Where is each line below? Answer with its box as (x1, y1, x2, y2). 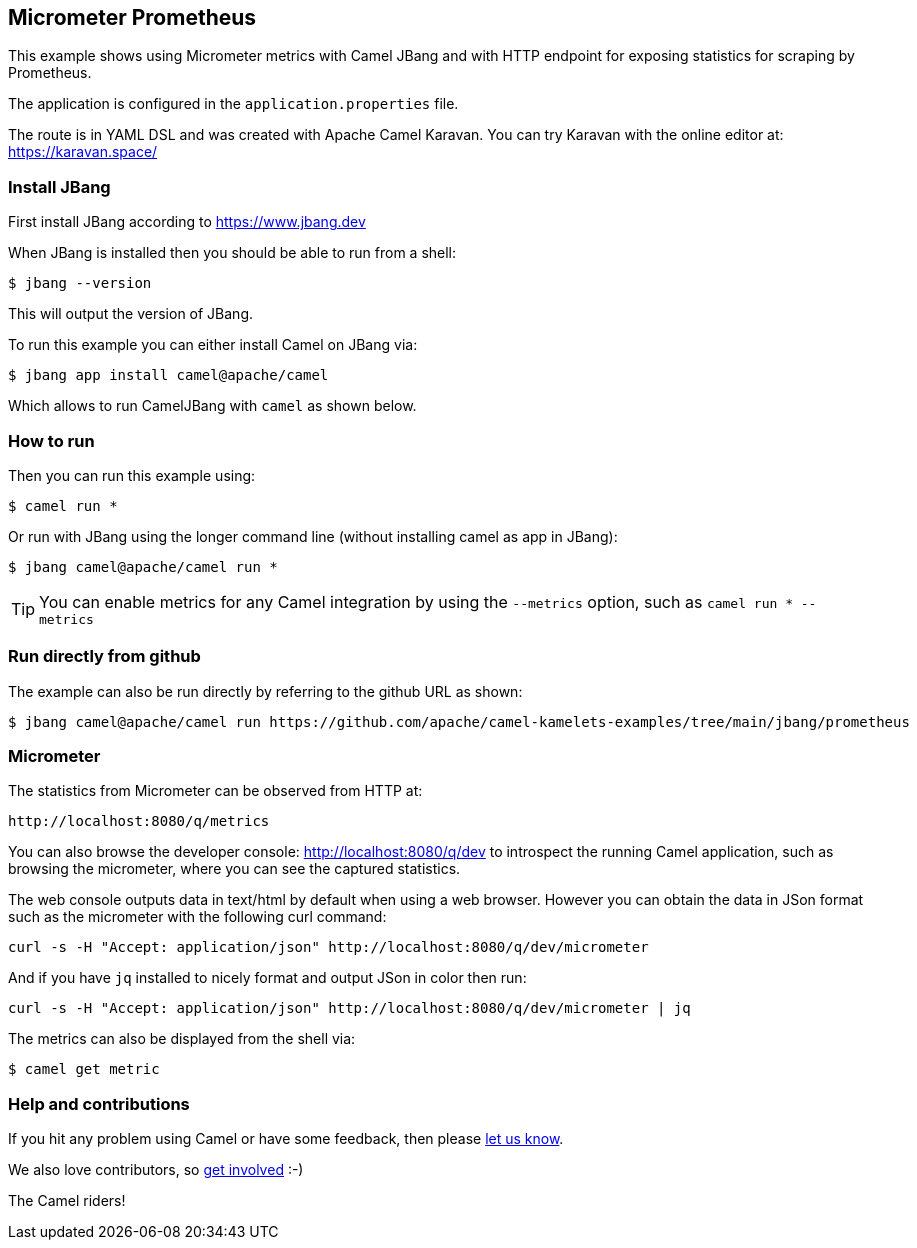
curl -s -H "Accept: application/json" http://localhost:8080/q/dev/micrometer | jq (8, 1000, 691, 1017)
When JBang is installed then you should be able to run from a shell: (8, 244, 457, 262)
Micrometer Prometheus (8, 5, 257, 30)
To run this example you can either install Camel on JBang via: (8, 336, 418, 354)
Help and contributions (8, 1093, 190, 1114)
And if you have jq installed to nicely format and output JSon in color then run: (8, 969, 527, 987)
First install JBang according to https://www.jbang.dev (8, 213, 366, 231)
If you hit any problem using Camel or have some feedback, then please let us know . (8, 1130, 564, 1148)
